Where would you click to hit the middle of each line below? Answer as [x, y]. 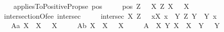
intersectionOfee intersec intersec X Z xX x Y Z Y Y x [110, 16]
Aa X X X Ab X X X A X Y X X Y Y [115, 25]
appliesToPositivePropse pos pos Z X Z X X [101, 6]
